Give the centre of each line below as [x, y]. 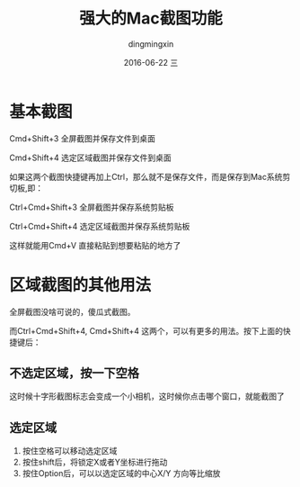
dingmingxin [151, 44]
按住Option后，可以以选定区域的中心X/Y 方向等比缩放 [121, 473]
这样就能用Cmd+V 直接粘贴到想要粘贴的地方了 [95, 245]
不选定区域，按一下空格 [74, 373]
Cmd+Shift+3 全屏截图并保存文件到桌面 [82, 138]
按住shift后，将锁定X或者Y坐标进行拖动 [95, 462]
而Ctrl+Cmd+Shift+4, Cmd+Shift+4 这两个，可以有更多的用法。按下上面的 [146, 330]
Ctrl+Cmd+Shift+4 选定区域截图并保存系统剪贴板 [100, 226]
